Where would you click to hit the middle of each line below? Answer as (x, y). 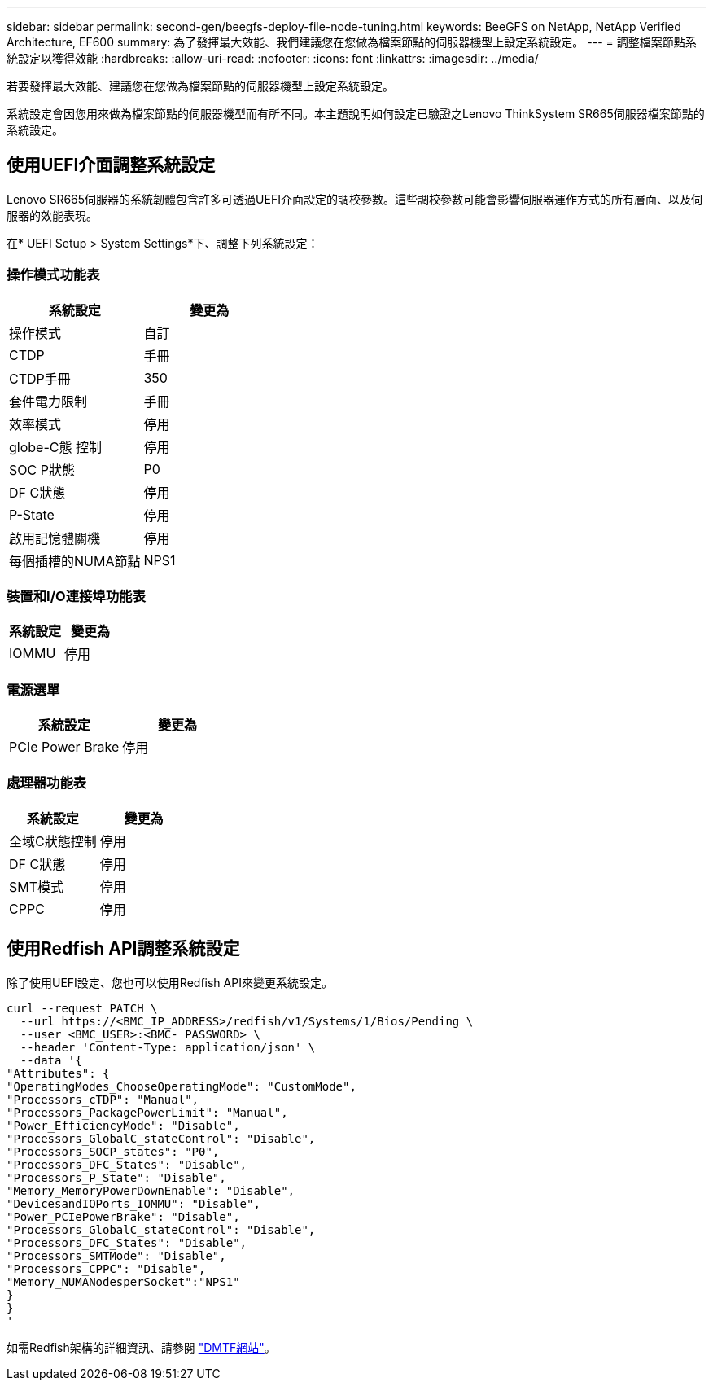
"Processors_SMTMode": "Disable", (116, 1255)
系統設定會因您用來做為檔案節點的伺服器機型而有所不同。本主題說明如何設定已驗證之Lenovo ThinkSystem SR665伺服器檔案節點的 (356, 114)
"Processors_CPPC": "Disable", (106, 1268)
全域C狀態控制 (53, 841)
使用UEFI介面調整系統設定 (111, 165)
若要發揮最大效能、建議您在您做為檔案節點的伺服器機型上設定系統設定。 (200, 86)
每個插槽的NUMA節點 (75, 561)
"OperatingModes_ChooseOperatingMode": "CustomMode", (182, 1086)
